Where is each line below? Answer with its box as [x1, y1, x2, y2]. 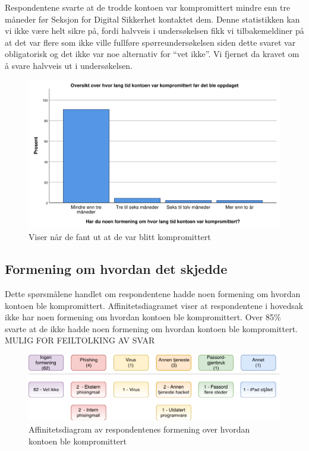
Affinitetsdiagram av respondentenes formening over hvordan [29, 423, 250, 436]
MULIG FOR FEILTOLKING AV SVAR [5, 334, 155, 346]
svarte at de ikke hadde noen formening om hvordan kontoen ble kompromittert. [5, 322, 298, 335]
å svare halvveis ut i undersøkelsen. [5, 59, 133, 71]
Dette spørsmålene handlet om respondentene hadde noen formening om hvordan [5, 288, 301, 300]
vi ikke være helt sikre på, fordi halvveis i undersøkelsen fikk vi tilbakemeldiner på [5, 24, 304, 37]
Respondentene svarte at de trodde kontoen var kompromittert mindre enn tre [5, 1, 291, 13]
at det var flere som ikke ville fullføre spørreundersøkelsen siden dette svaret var [5, 36, 296, 48]
